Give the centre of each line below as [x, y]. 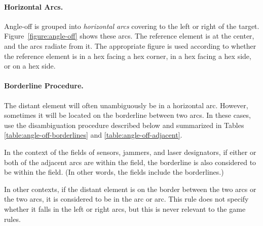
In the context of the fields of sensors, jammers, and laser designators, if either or [130, 152]
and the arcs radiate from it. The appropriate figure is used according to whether [130, 45]
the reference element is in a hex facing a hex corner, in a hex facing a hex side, [128, 56]
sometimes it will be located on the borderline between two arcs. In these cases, [127, 115]
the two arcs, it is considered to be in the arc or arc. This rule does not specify [126, 199]
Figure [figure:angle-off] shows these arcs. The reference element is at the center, [129, 36]
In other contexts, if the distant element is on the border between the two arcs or [130, 189]
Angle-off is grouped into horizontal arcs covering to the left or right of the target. [132, 26]
